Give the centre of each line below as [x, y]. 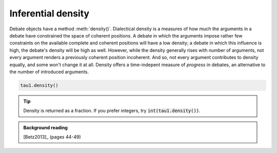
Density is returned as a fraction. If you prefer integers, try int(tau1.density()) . [112, 111]
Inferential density [50, 13]
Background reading [45, 127]
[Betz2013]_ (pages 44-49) [52, 137]
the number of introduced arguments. [49, 71]
